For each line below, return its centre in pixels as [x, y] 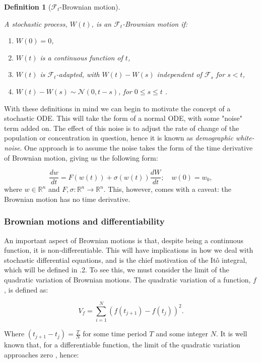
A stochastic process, [36, 23]
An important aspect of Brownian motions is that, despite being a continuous [124, 240]
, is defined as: [26, 289]
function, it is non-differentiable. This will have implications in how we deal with [129, 250]
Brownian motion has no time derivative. [67, 199]
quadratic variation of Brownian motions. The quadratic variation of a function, [127, 279]
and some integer [182, 334]
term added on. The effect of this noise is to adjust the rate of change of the [122, 128]
